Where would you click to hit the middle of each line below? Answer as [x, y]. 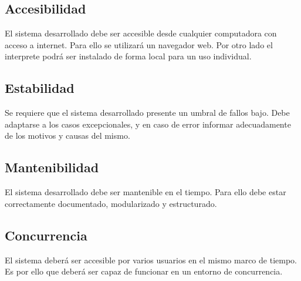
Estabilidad [40, 88]
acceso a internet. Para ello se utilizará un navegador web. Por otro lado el [139, 44]
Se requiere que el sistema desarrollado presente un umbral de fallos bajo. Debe [147, 113]
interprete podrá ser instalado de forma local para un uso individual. [128, 56]
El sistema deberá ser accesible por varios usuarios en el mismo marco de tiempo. [151, 260]
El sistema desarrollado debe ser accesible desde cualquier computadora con [141, 33]
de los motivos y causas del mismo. [67, 136]
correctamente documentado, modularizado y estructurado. [111, 203]
